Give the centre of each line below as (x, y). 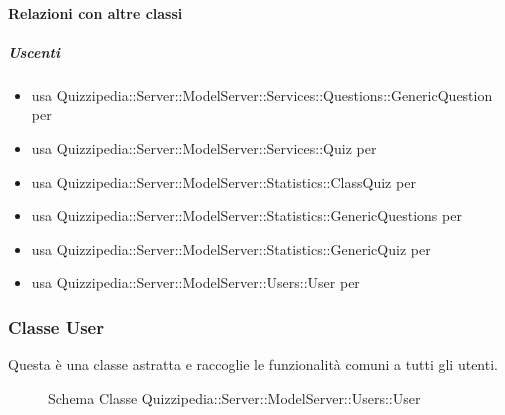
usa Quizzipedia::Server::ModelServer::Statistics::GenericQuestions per (246, 215)
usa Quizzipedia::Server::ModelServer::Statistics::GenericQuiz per (231, 248)
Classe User (56, 326)
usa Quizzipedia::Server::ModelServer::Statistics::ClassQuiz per (223, 181)
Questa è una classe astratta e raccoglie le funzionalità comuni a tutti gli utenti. (253, 364)
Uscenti (34, 51)
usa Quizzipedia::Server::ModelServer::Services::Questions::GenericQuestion (262, 94)
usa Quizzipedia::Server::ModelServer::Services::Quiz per (204, 147)
